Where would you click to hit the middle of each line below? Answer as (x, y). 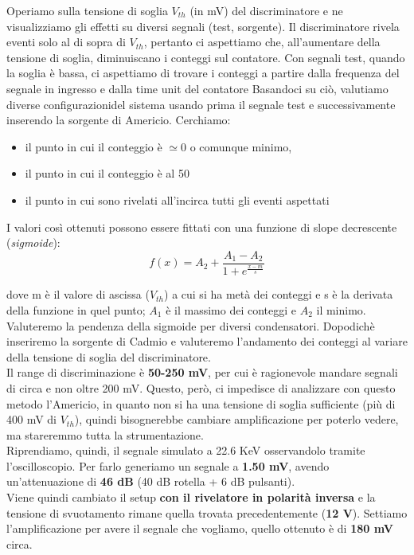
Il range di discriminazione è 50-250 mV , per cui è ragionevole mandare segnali (202, 372)
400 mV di (31, 419)
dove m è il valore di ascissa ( (78, 294)
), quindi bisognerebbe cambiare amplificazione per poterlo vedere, (236, 419)
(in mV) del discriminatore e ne (266, 10)
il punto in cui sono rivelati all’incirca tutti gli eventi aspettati (177, 199)
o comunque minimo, (241, 146)
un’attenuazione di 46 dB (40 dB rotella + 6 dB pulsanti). (151, 481)
